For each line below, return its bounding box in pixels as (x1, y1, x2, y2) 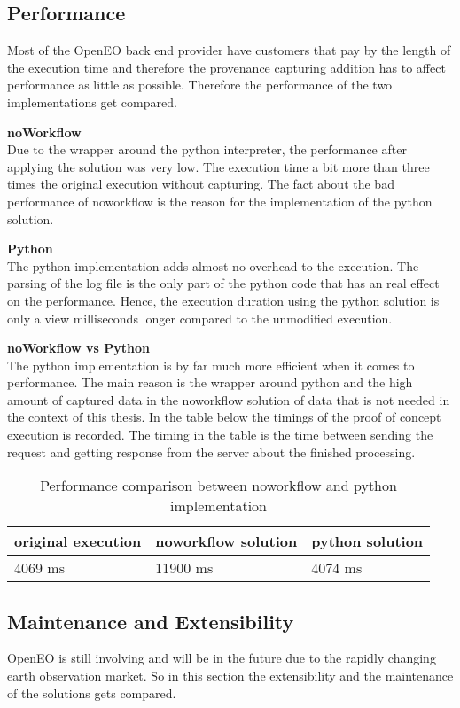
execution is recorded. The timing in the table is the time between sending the (7, 425, 433, 444)
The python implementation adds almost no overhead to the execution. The (7, 256, 419, 275)
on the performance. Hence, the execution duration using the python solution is (7, 291, 440, 309)
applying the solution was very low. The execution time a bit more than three (7, 157, 430, 175)
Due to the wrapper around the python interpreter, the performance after (7, 140, 407, 159)
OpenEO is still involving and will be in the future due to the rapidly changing (7, 649, 436, 667)
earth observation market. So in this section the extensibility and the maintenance (7, 666, 454, 685)
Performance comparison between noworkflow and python (40, 475, 397, 496)
